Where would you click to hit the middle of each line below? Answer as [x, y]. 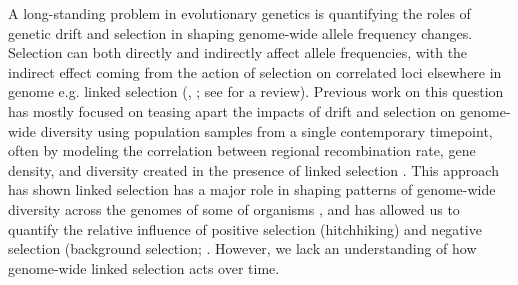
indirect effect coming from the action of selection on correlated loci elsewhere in [255, 71]
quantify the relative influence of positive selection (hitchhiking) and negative [245, 228]
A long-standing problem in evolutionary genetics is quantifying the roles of [239, 13]
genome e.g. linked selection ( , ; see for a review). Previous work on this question [256, 91]
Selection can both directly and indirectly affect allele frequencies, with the [238, 52]
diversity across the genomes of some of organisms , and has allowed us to [234, 208]
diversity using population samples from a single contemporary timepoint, [266, 130]
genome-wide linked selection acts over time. [144, 267]
